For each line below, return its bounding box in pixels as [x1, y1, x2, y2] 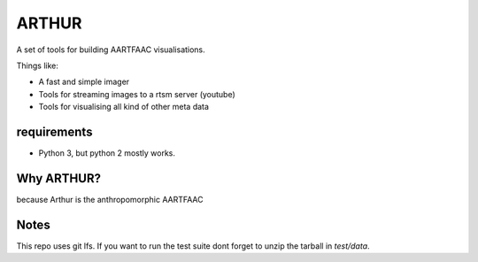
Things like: [16, 60, 59, 71]
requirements [16, 124, 93, 139]
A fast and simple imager [38, 76, 130, 88]
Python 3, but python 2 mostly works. [38, 148, 176, 158]
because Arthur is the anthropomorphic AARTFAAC [16, 194, 204, 204]
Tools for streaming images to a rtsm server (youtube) [38, 89, 236, 99]
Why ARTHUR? [16, 171, 102, 186]
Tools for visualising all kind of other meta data [38, 102, 210, 112]
